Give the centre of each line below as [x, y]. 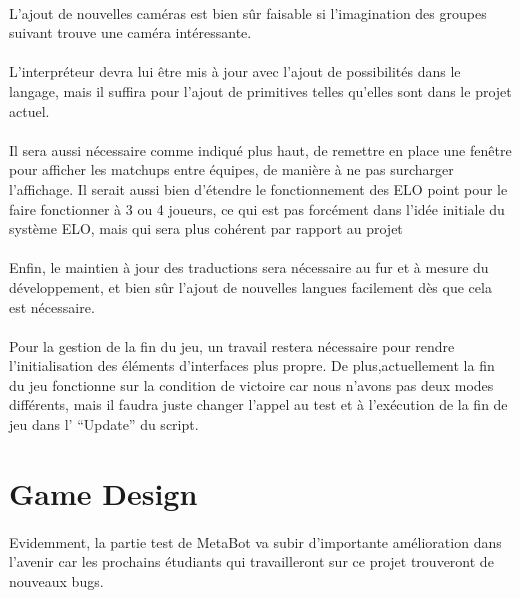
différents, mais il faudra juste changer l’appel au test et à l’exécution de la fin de [258, 404]
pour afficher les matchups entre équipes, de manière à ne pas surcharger [231, 169]
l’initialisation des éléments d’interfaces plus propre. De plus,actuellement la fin [252, 365]
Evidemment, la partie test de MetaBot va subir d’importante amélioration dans [255, 541]
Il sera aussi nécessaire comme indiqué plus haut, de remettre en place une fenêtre [260, 149]
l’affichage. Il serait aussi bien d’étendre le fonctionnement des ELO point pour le [258, 188]
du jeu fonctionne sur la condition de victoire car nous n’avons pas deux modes [251, 384]
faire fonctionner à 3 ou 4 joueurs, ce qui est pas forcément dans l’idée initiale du [257, 208]
